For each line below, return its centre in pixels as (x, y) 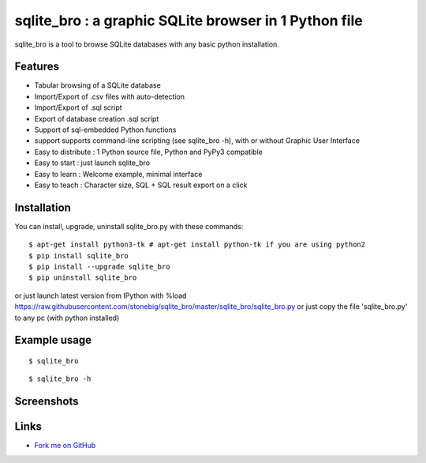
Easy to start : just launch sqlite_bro (92, 163)
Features (37, 67)
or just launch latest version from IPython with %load (101, 295)
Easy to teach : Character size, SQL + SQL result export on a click (141, 185)
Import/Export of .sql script (78, 107)
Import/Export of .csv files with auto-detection (110, 96)
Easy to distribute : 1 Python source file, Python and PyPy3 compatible (149, 152)
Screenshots (47, 402)
